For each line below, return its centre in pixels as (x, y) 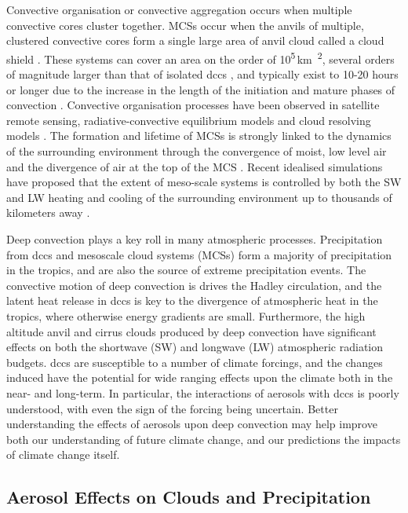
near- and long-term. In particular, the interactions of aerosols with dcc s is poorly (203, 392)
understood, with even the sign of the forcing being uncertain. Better (172, 408)
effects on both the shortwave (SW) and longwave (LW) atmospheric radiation (195, 347)
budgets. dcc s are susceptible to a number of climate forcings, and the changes (195, 362)
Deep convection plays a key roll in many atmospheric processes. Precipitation (195, 238)
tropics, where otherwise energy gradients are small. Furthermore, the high (186, 315)
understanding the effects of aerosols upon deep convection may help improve (192, 424)
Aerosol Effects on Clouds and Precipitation (189, 497)
